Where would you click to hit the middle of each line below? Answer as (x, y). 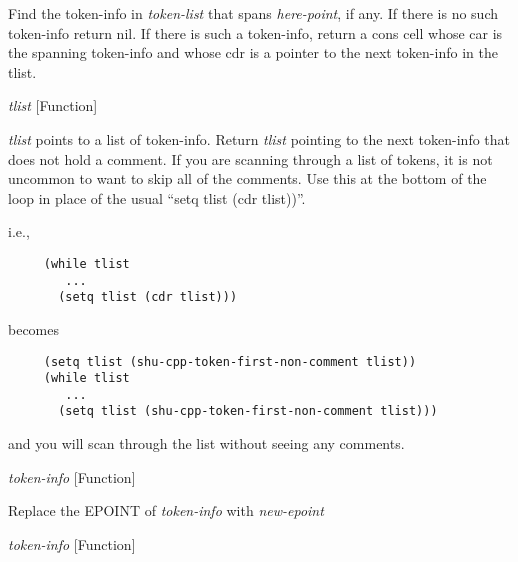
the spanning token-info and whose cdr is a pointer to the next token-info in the (253, 52)
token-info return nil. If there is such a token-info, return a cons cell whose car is (255, 32)
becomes (34, 328)
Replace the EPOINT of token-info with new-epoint (166, 510)
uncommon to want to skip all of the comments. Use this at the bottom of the (247, 178)
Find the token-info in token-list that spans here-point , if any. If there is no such (253, 13)
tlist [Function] (53, 105)
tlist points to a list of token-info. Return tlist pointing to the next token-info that (259, 138)
